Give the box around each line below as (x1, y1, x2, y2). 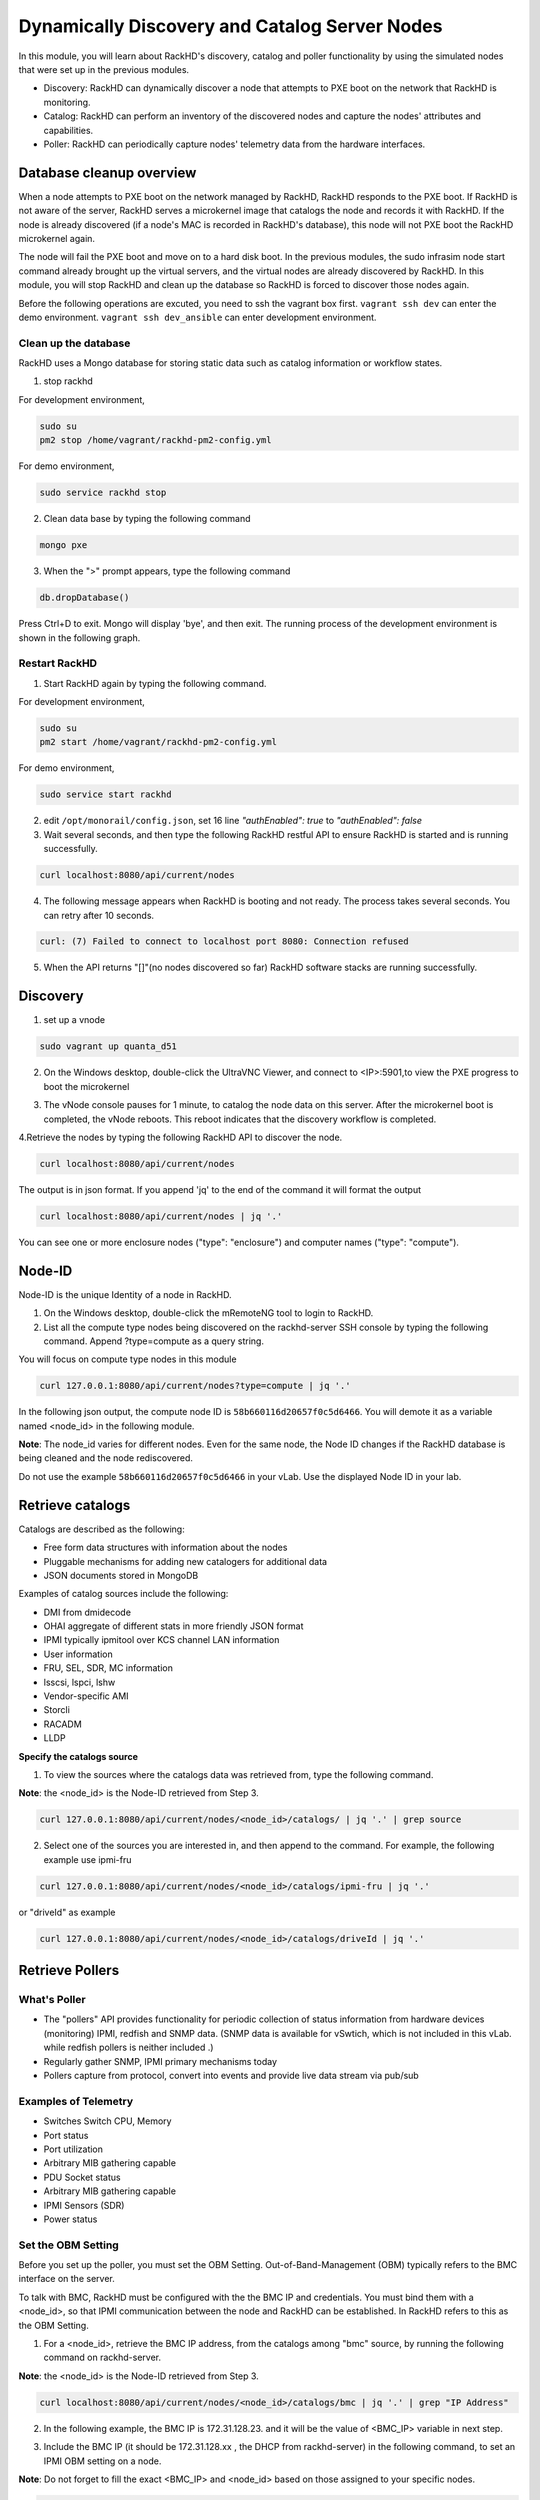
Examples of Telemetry (18, 2094, 134, 2108)
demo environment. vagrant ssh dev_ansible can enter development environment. (18, 311, 377, 323)
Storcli (43, 1704, 70, 1716)
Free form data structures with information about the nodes (43, 1541, 288, 1554)
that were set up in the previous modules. (18, 63, 190, 75)
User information (43, 1648, 114, 1660)
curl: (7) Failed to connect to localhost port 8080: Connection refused (39, 936, 409, 947)
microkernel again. (18, 232, 95, 244)
